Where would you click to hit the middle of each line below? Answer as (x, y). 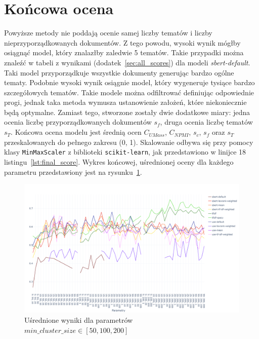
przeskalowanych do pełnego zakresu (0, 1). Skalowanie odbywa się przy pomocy (129, 142)
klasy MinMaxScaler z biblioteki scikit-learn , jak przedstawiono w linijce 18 (125, 152)
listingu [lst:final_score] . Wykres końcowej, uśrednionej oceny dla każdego (119, 161)
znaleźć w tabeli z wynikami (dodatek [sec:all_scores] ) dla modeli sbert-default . (127, 62)
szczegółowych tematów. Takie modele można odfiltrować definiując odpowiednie (129, 92)
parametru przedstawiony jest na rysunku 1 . (73, 172)
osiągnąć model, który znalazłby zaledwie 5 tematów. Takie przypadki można (124, 52)
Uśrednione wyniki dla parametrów (79, 319)
